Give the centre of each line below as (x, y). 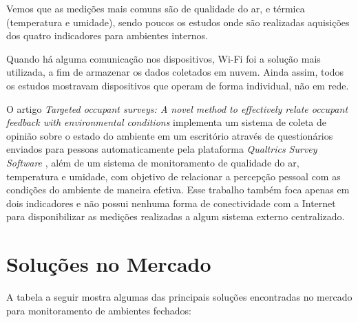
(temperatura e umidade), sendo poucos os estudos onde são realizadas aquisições (178, 22)
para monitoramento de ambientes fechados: (99, 310)
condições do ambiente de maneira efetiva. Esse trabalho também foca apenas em (178, 190)
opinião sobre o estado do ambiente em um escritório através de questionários (170, 135)
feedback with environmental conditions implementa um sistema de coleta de (167, 122)
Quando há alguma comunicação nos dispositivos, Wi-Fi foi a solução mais (164, 58)
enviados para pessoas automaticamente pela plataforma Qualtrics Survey (162, 149)
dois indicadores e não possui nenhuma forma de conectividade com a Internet (171, 203)
